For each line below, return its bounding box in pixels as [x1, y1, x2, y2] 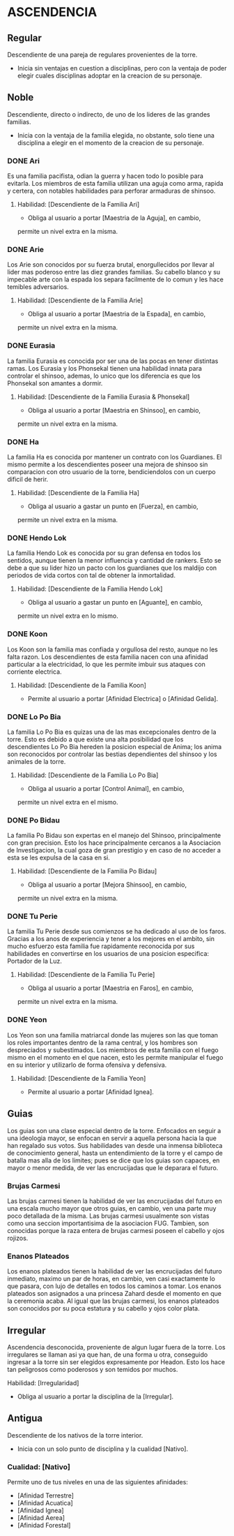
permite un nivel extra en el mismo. [17, 797, 118, 806]
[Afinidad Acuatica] [17, 1499, 73, 1507]
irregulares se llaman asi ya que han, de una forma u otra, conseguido [7, 1350, 208, 1359]
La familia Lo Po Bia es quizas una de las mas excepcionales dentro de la [7, 728, 217, 736]
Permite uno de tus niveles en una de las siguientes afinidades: [7, 1478, 188, 1486]
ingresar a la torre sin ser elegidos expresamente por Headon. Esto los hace [7, 1358, 225, 1366]
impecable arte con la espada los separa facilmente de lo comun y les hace [7, 275, 224, 283]
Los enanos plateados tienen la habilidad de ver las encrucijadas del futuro [7, 1267, 222, 1276]
